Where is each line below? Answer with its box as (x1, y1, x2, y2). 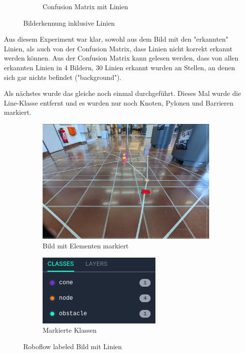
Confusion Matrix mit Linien (43, 1, 128, 11)
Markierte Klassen (43, 325, 97, 335)
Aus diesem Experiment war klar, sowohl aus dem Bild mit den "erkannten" (4, 34, 229, 44)
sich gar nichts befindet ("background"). (4, 72, 122, 82)
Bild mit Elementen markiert (43, 241, 129, 251)
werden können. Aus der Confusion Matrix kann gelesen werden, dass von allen (4, 53, 239, 63)
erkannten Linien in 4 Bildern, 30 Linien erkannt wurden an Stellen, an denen (4, 62, 235, 72)
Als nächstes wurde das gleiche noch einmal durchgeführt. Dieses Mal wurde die (4, 88, 241, 98)
